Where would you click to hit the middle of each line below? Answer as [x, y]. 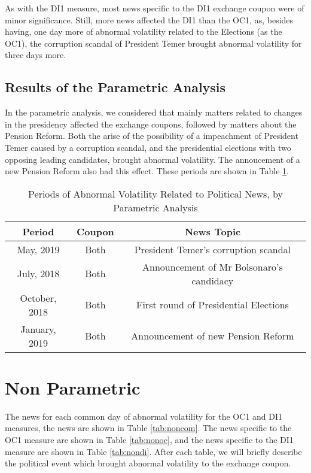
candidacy [213, 280]
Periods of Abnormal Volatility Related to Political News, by [155, 193]
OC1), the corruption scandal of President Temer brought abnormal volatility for [153, 43]
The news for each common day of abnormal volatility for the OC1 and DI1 [144, 416]
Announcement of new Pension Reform [213, 336]
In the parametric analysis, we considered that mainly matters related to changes [154, 112]
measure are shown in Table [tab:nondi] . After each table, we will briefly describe [153, 451]
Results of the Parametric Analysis [115, 87]
